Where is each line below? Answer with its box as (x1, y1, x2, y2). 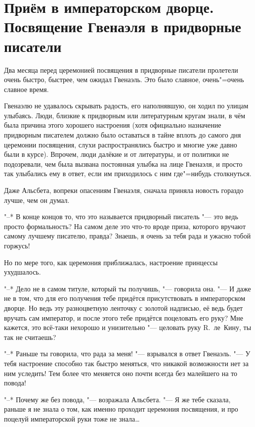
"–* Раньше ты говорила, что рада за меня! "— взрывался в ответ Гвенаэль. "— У (4, 348, 251, 359)
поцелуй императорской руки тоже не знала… (4, 413, 140, 424)
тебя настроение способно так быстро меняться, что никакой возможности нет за (4, 358, 249, 368)
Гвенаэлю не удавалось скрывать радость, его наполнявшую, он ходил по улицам (4, 100, 249, 111)
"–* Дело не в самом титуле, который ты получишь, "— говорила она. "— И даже (4, 283, 251, 293)
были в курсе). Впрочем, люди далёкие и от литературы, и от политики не (4, 149, 229, 159)
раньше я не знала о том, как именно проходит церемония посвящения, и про (4, 404, 238, 414)
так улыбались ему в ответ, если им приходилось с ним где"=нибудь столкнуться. (4, 168, 252, 179)
